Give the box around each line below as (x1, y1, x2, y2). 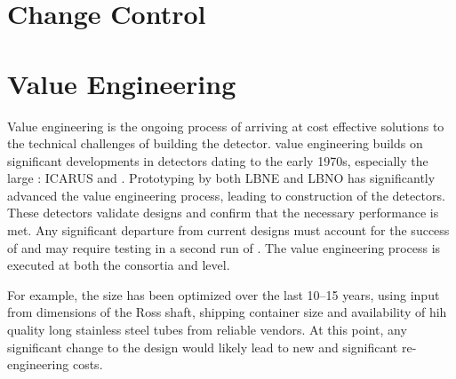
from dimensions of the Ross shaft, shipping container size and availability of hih (7, 303, 447, 321)
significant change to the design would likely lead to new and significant (7, 337, 398, 356)
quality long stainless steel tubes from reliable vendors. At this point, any (7, 320, 407, 339)
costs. (72, 355, 103, 374)
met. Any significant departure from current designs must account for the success (7, 221, 450, 240)
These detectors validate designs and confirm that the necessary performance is (7, 203, 439, 222)
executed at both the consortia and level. (7, 256, 230, 274)
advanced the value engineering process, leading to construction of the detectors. (7, 186, 445, 204)
